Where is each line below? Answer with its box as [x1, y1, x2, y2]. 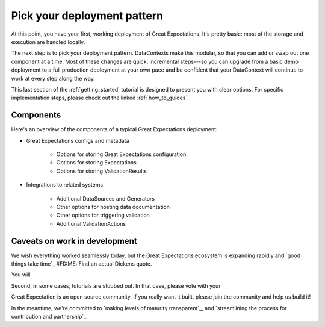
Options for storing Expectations [56, 159, 137, 166]
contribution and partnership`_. [11, 313, 88, 320]
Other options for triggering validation [56, 211, 150, 219]
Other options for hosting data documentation [56, 203, 170, 210]
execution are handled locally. [11, 38, 85, 45]
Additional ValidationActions [56, 220, 126, 227]
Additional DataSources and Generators [56, 195, 155, 202]
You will [11, 271, 31, 278]
